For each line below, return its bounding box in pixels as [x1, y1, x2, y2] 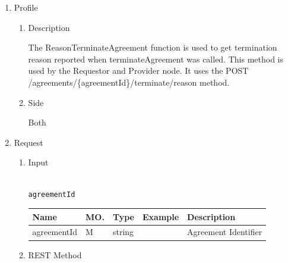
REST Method [28, 248, 82, 261]
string [112, 226, 134, 238]
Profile [14, 1, 38, 13]
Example [142, 210, 179, 223]
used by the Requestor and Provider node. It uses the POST [28, 64, 249, 77]
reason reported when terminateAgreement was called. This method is [28, 52, 283, 65]
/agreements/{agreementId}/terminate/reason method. [28, 76, 230, 88]
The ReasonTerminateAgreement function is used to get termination [28, 41, 277, 54]
